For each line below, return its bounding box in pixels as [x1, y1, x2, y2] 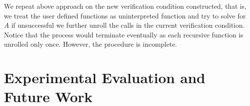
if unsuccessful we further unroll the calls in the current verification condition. [11, 20, 245, 30]
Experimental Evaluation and [4, 68, 206, 88]
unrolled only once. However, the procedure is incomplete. [4, 39, 177, 49]
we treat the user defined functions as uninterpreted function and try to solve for [4, 10, 246, 20]
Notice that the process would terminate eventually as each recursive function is [4, 29, 244, 39]
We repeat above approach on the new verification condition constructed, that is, [4, 1, 247, 11]
